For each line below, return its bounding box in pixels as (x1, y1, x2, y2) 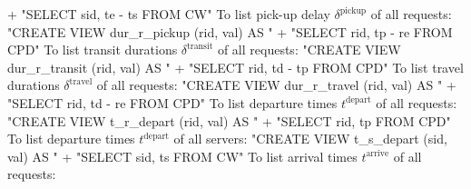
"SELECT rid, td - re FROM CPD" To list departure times (7, 93, 338, 112)
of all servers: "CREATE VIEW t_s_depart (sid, (173, 129, 447, 148)
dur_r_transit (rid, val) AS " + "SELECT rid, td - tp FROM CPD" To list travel (7, 57, 464, 76)
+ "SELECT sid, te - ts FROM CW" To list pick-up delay (7, 5, 330, 23)
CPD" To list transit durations (7, 40, 178, 59)
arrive (366, 149, 389, 159)
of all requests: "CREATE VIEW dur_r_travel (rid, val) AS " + (96, 75, 456, 94)
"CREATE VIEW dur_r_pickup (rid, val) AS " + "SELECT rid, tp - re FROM (7, 22, 453, 41)
